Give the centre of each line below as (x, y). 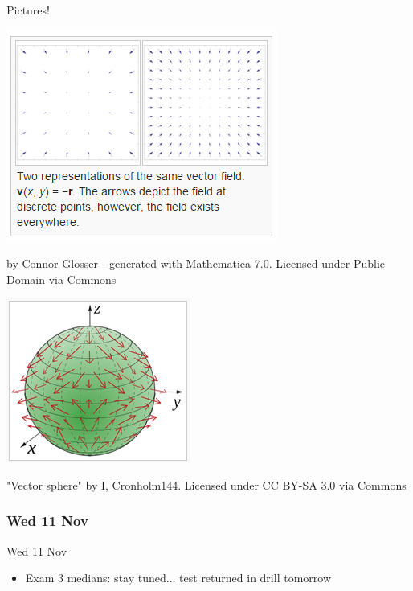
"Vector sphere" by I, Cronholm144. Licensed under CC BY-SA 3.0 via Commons (206, 484)
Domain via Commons (61, 279)
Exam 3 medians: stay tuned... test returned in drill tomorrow (178, 578)
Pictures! (28, 10)
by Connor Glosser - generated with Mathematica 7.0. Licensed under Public (196, 263)
